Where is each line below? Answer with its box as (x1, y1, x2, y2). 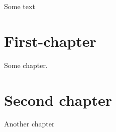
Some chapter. (4, 59, 48, 70)
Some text (4, 1, 35, 11)
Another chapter (4, 118, 55, 129)
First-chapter (4, 30, 96, 51)
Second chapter (4, 89, 112, 110)
